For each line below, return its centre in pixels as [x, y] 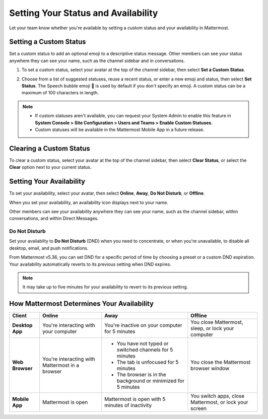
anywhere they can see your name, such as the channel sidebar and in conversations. [97, 61]
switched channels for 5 [145, 350]
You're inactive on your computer [143, 325]
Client [19, 316]
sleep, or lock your [212, 329]
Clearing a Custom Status [50, 148]
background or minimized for [151, 381]
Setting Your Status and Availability [84, 13]
